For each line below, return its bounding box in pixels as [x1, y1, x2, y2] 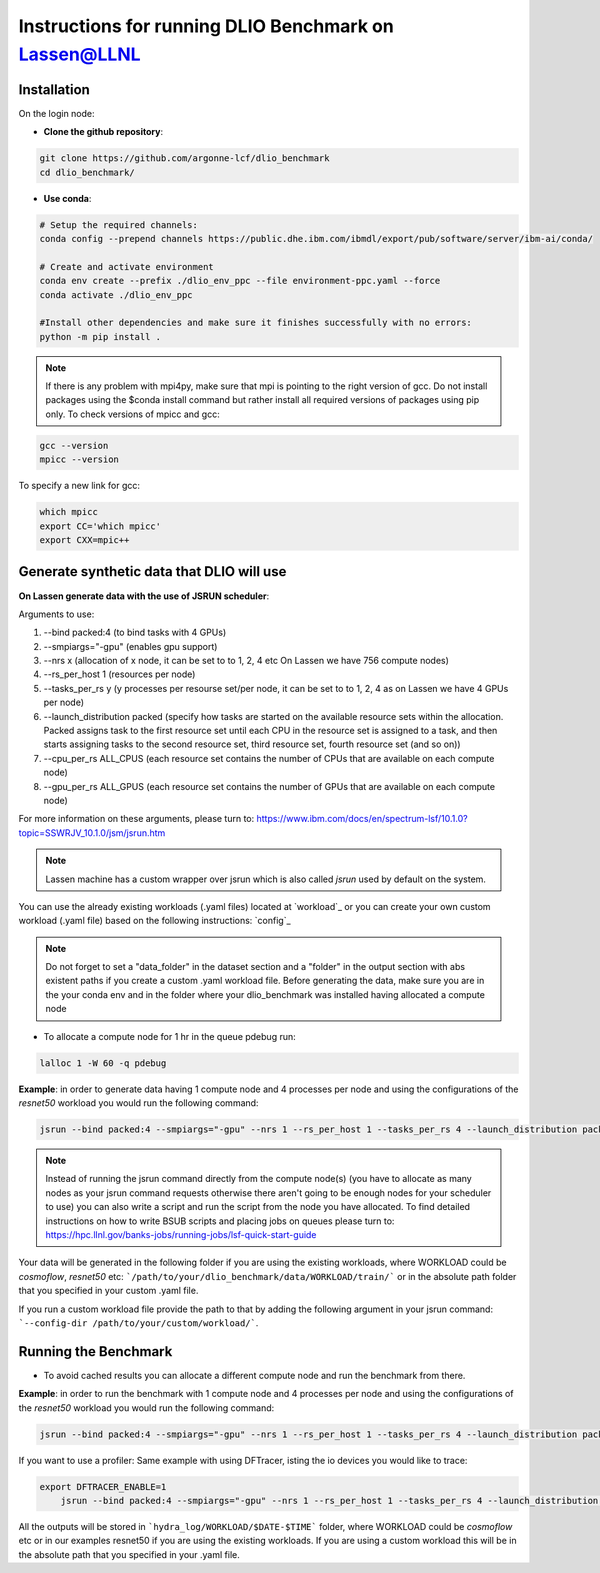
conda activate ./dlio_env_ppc [39, 289, 194, 300]
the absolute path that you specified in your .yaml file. [18, 1548, 240, 1560]
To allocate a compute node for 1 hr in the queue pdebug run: [43, 1030, 297, 1042]
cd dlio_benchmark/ [39, 166, 135, 178]
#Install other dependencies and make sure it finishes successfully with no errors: [39, 317, 472, 329]
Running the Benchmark [18, 1343, 173, 1360]
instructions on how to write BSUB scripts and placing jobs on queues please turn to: [45, 1215, 395, 1227]
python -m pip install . [39, 331, 162, 342]
